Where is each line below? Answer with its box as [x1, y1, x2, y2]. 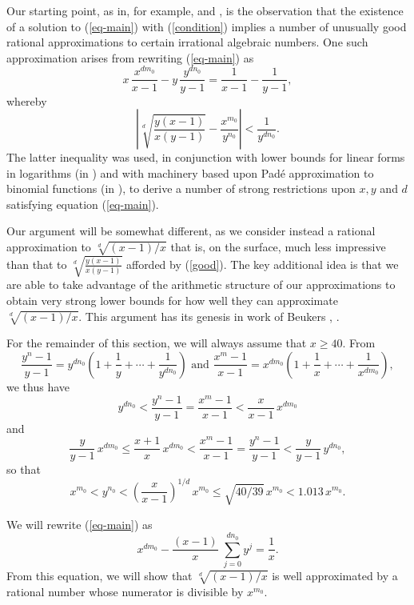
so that [6, 461, 41, 478]
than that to [6, 255, 67, 272]
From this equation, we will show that [6, 567, 193, 584]
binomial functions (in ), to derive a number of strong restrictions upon [6, 180, 356, 197]
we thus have [6, 378, 70, 395]
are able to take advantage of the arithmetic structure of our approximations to [6, 276, 396, 293]
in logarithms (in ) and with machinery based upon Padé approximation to [6, 164, 374, 181]
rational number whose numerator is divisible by [6, 583, 244, 599]
